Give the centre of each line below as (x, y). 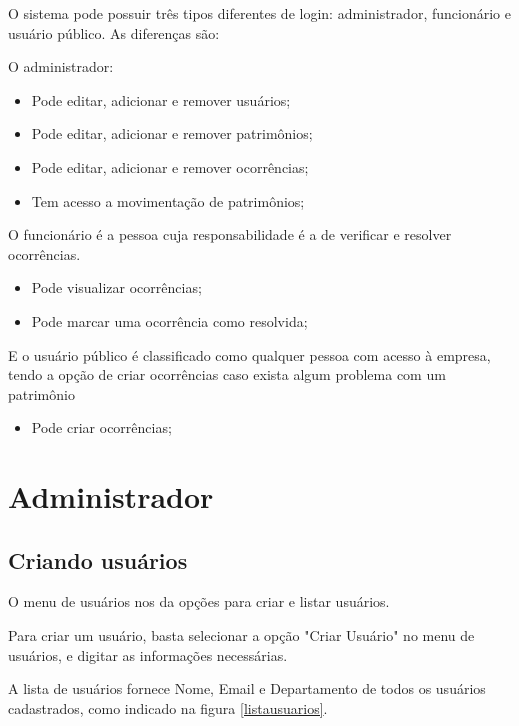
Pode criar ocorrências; (101, 427)
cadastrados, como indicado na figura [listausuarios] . (168, 707)
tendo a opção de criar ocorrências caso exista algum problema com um (227, 374)
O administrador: (61, 66)
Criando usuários (98, 559)
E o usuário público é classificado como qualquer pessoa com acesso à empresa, (249, 354)
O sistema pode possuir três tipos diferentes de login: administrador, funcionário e (259, 13)
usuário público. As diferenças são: (114, 32)
